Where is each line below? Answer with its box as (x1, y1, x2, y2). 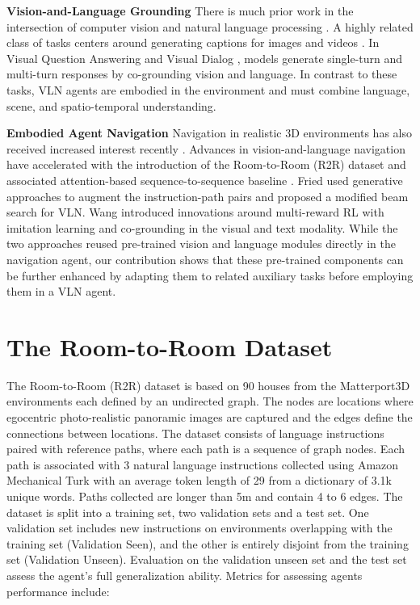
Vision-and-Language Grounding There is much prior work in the (6, 2, 354, 19)
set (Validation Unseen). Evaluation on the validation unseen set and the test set (6, 551, 407, 568)
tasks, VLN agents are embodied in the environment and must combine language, (6, 81, 410, 98)
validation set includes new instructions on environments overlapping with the (6, 519, 393, 536)
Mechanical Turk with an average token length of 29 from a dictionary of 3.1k (6, 472, 392, 489)
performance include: (6, 582, 110, 599)
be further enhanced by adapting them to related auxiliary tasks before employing (6, 267, 414, 284)
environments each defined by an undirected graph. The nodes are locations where (6, 393, 414, 410)
